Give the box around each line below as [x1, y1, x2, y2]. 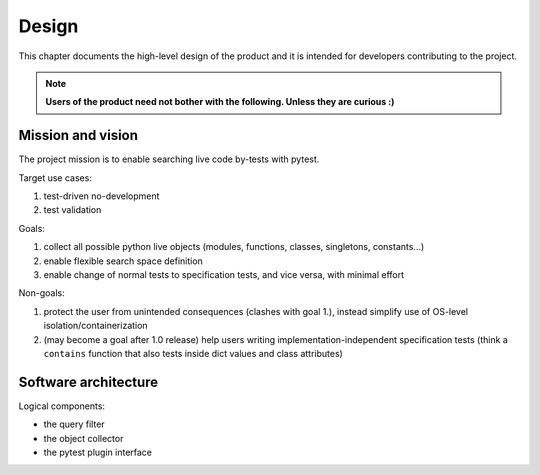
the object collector [43, 432, 124, 444]
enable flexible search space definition [43, 255, 204, 267]
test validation [43, 204, 102, 216]
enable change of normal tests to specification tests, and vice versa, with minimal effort [43, 268, 405, 280]
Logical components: [18, 400, 105, 412]
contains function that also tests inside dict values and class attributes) [43, 347, 344, 359]
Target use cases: [18, 171, 92, 184]
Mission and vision [18, 127, 139, 144]
